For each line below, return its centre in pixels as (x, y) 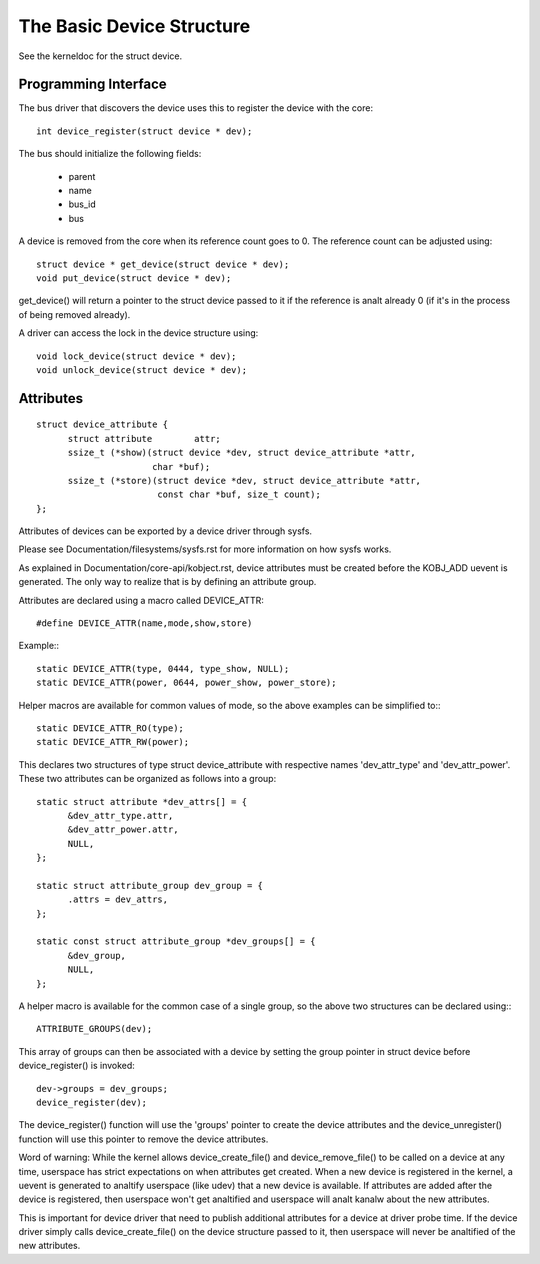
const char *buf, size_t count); (239, 494)
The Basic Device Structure (134, 26)
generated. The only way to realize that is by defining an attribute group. (167, 582)
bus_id (82, 204)
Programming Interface (92, 84)
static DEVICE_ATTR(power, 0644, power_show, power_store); (186, 683)
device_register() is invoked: (76, 1066)
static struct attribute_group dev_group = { (150, 885)
